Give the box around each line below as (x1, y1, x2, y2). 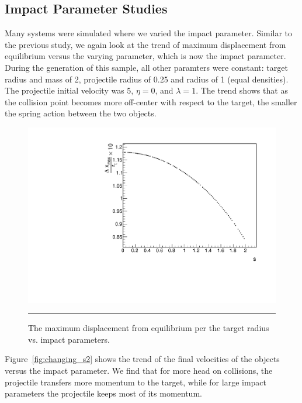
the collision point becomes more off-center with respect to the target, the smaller (5, 95, 297, 108)
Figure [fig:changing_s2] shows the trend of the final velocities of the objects (5, 353, 280, 365)
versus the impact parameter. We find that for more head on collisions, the (5, 364, 273, 376)
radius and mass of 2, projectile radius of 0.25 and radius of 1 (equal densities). (5, 73, 289, 85)
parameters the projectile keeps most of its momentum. (5, 387, 202, 399)
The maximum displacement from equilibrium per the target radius (28, 322, 269, 334)
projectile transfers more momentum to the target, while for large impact (5, 376, 267, 388)
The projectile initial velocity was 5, (5, 84, 134, 97)
